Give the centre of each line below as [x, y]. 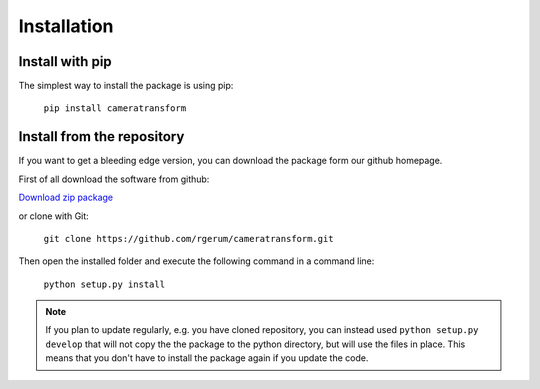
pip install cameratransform [115, 108]
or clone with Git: [53, 216]
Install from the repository [101, 136]
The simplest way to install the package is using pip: [126, 86]
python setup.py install [104, 284]
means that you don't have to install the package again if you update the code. [207, 358]
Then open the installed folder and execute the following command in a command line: [196, 261]
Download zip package [66, 197]
